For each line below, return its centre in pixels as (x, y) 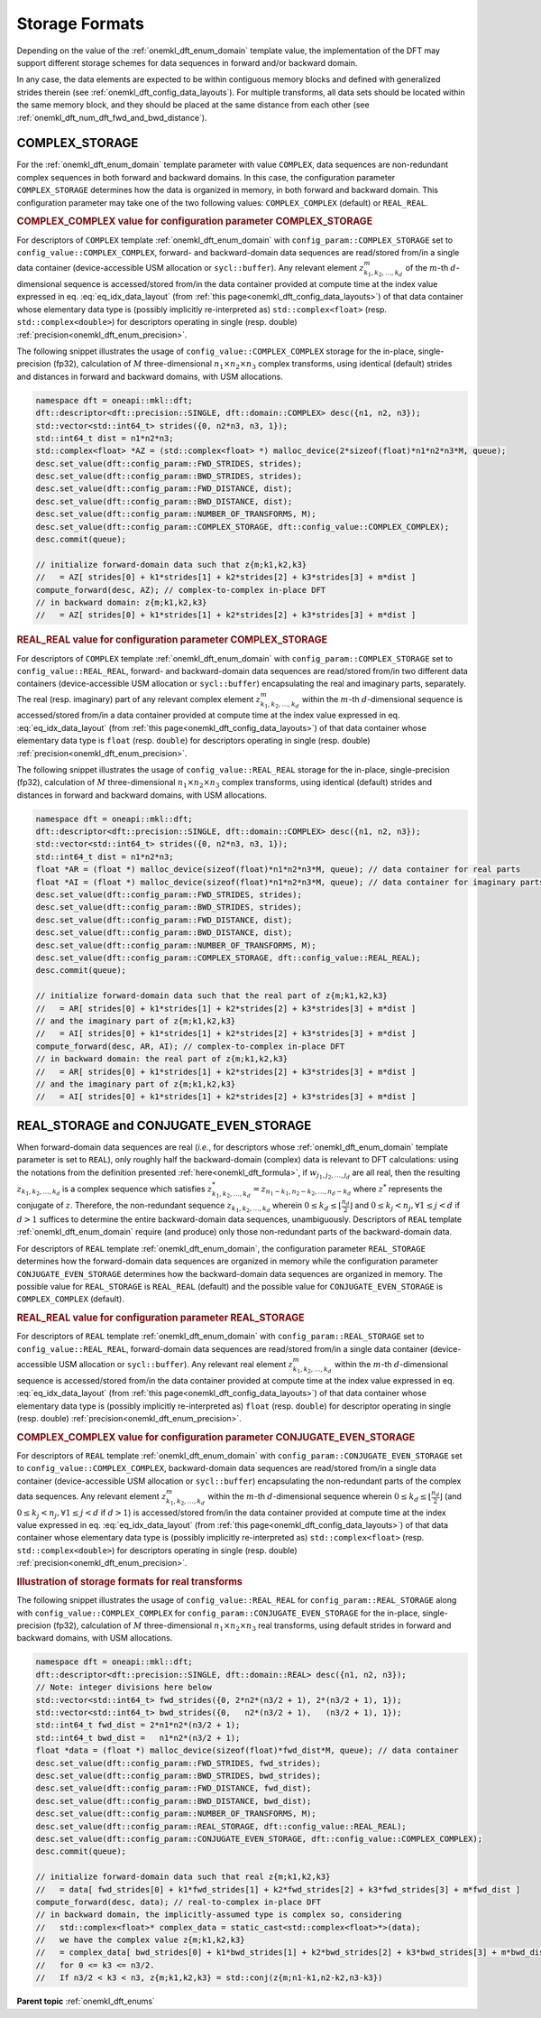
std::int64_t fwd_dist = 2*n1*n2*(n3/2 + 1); (138, 1725)
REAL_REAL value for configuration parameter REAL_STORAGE (161, 1318)
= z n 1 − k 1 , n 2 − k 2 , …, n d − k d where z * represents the (348, 1190)
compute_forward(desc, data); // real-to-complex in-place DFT (179, 1902)
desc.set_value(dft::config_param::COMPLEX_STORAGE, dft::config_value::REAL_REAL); (228, 958)
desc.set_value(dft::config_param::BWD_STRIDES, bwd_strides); (179, 1775)
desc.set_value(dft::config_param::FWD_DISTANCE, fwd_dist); (174, 1788)
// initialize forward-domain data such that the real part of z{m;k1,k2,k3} (211, 996)
